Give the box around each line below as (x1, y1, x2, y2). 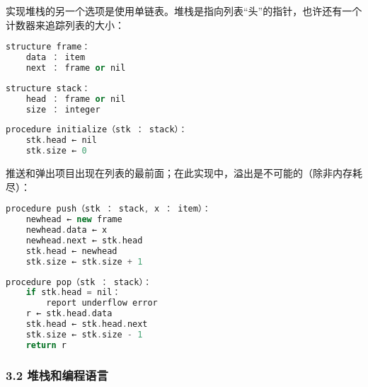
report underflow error (46, 298, 158, 308)
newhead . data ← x (25, 225, 108, 235)
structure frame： (6, 42, 91, 52)
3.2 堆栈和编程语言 (6, 366, 108, 383)
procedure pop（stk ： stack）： (6, 277, 152, 287)
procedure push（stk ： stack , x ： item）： (6, 204, 211, 214)
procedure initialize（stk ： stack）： (6, 125, 188, 135)
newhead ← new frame (25, 214, 122, 225)
